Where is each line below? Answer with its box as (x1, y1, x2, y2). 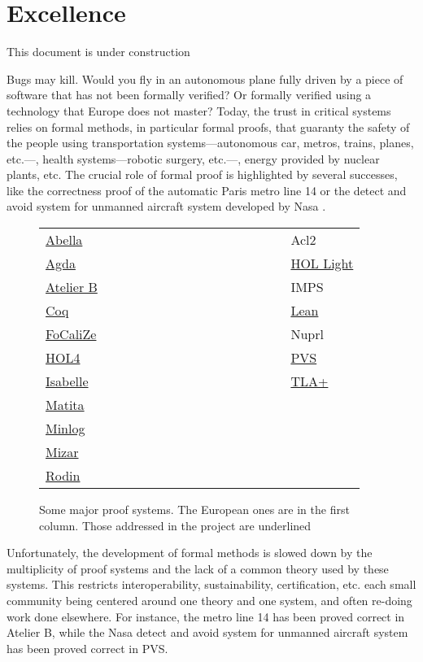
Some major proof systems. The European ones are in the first (39, 501, 350, 518)
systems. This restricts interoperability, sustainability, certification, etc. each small (7, 576, 416, 593)
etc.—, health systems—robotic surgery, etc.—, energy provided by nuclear (7, 150, 380, 167)
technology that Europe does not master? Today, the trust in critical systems (7, 102, 391, 119)
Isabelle (46, 372, 89, 391)
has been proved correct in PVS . (7, 639, 168, 656)
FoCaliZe (46, 324, 97, 344)
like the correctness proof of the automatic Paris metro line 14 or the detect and (7, 181, 407, 198)
